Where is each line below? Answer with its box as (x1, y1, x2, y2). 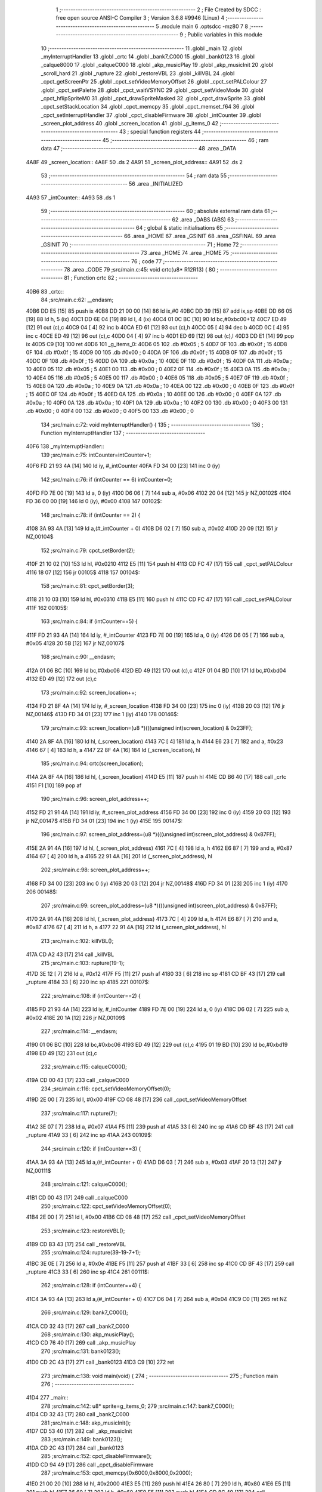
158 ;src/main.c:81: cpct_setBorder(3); (41, 582, 134, 590)
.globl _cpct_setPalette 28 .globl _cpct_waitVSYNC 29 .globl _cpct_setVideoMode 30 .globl (41, 87, 264, 94)
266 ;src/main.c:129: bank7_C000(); (41, 1309, 128, 1316)
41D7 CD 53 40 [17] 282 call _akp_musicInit (26, 1427, 132, 1435)
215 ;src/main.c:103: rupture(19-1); (41, 959, 125, 966)
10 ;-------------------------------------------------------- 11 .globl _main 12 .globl (41, 45, 243, 52)
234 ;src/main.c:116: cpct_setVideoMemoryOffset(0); (41, 1085, 171, 1092)
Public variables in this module (187, 31, 262, 38)
